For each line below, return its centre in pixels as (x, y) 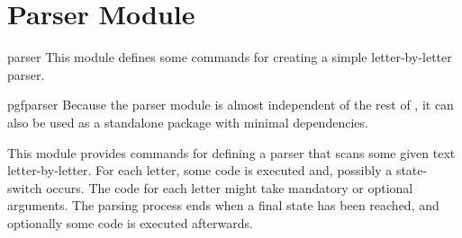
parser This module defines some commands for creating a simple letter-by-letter (230, 57)
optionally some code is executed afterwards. (130, 222)
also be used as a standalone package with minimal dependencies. (188, 122)
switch (25, 187)
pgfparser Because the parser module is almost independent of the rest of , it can (231, 105)
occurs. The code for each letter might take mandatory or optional (230, 187)
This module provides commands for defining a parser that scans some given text (231, 152)
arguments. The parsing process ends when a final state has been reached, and (223, 205)
